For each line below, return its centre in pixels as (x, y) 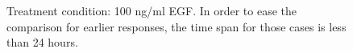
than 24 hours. (42, 42)
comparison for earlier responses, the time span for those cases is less (176, 26)
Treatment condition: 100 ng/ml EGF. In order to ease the (152, 10)
